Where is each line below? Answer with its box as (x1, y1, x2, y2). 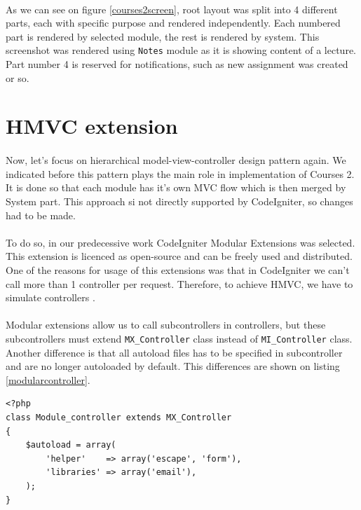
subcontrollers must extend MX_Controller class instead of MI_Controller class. (6, 331, 353, 345)
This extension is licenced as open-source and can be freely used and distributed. (6, 249, 353, 263)
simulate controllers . (6, 290, 95, 305)
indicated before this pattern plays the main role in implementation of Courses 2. (6, 166, 355, 181)
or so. (6, 70, 29, 85)
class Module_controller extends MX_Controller (6, 412, 232, 422)
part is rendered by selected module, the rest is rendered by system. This (6, 29, 320, 43)
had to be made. (6, 207, 76, 222)
